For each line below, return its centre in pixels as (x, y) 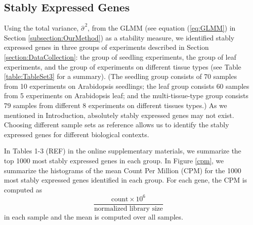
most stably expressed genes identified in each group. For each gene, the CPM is (126, 180)
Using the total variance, (42, 28)
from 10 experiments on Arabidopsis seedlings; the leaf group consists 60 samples (127, 86)
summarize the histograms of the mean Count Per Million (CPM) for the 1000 (123, 170)
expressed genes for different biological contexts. (77, 134)
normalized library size (128, 208)
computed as (23, 189)
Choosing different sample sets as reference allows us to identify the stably (117, 125)
